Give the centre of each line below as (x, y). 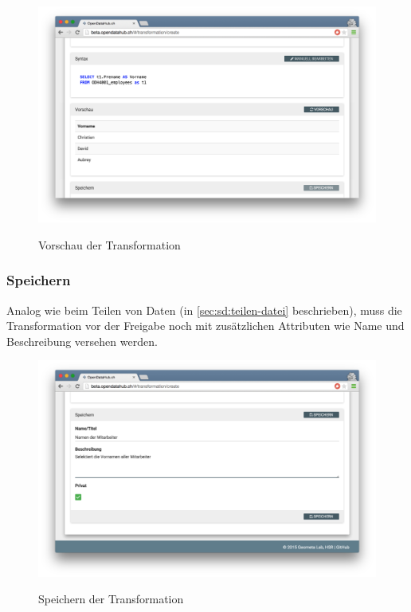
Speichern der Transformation (111, 599)
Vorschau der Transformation (110, 244)
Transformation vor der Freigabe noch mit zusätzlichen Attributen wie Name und (205, 326)
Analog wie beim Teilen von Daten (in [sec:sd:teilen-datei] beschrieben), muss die (204, 310)
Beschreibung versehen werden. (82, 341)
